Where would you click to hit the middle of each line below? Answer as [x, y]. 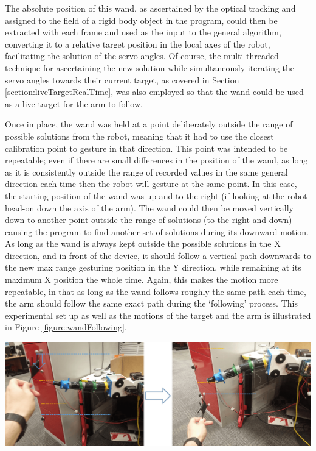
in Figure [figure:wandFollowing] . [66, 327]
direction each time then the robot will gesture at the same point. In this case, [151, 184]
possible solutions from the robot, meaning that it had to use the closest [139, 136]
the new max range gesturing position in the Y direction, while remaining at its [153, 267]
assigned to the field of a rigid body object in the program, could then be [141, 20]
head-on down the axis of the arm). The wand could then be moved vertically [149, 208]
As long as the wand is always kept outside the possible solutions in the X [143, 243]
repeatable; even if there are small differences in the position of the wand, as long [156, 160]
